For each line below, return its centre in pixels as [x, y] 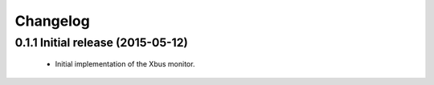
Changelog [52, 21]
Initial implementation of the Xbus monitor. [125, 64]
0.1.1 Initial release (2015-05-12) [102, 42]
